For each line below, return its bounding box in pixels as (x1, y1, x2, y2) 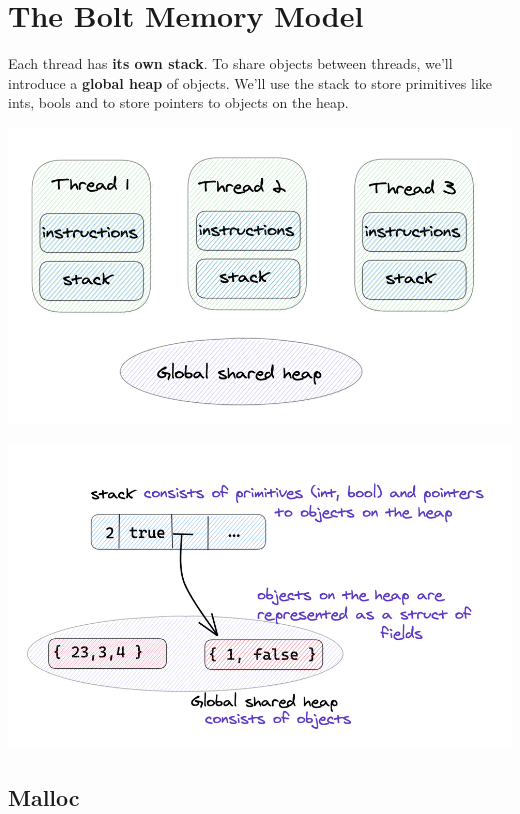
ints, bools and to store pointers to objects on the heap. (8, 92, 349, 113)
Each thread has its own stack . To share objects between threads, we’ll (8, 53, 453, 74)
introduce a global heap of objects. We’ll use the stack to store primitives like (8, 72, 493, 93)
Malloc (8, 781, 80, 812)
